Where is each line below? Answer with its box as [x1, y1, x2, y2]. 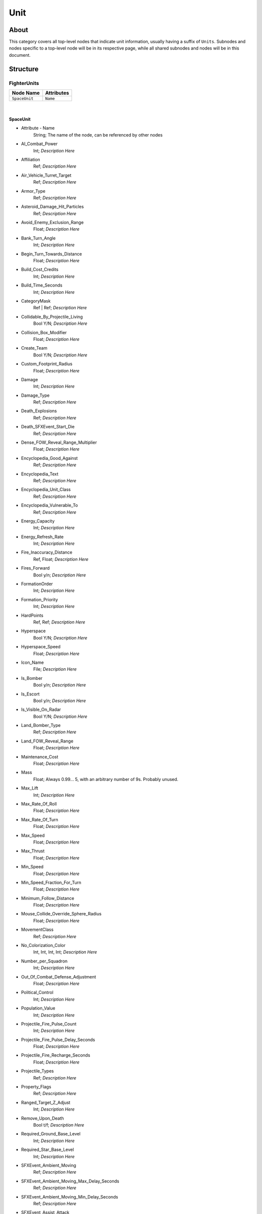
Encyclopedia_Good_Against [21, 455, 78, 461]
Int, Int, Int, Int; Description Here [33, 949, 97, 955]
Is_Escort [21, 691, 40, 697]
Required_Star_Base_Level [21, 1147, 74, 1153]
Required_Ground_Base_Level [21, 1131, 81, 1137]
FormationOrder [21, 581, 53, 587]
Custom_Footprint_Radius [21, 361, 73, 367]
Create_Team [21, 345, 48, 351]
